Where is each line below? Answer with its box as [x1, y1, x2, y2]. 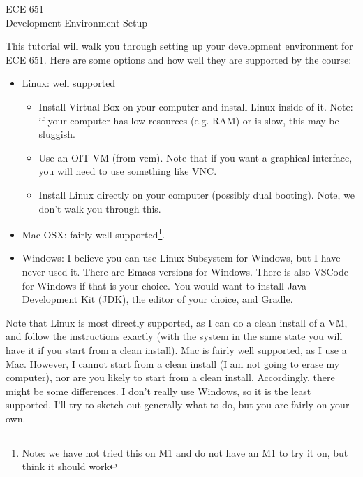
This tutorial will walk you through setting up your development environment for [6, 38, 353, 53]
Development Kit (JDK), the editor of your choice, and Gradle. [22, 292, 293, 306]
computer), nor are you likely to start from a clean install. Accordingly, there [6, 370, 335, 385]
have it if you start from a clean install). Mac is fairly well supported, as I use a [6, 342, 347, 357]
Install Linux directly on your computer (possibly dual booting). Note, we [38, 187, 355, 201]
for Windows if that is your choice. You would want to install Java [22, 278, 307, 292]
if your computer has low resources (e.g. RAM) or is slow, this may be [38, 113, 339, 127]
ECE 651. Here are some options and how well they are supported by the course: [6, 52, 352, 66]
